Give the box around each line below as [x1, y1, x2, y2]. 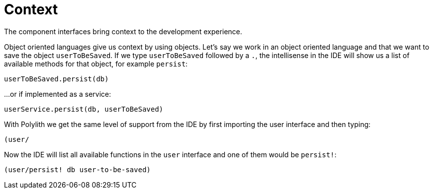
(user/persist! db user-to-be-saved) [4, 165, 151, 174]
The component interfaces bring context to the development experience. [4, 27, 243, 36]
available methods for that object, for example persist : [4, 59, 188, 68]
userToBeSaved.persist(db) [4, 74, 109, 83]
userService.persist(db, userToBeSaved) [4, 105, 164, 113]
